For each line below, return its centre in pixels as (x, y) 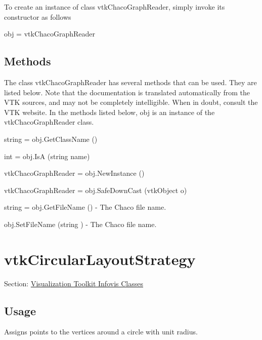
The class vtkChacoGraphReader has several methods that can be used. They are (130, 82)
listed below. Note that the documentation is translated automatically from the (127, 92)
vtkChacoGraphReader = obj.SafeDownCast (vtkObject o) (96, 190)
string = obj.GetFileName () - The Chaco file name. (85, 207)
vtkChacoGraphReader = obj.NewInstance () (74, 173)
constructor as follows (38, 16)
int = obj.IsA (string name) (47, 156)
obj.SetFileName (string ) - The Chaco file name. (80, 224)
